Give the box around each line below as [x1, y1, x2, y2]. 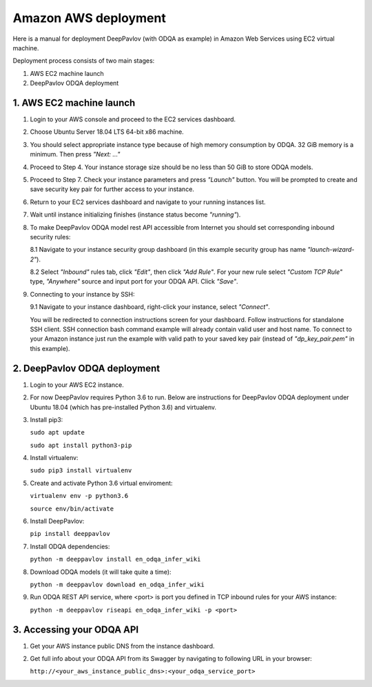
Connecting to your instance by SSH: [30, 290, 135, 298]
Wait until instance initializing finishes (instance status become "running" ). [30, 210, 241, 219]
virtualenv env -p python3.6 [30, 492, 129, 500]
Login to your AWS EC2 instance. [30, 380, 124, 389]
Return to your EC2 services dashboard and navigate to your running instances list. [30, 197, 266, 206]
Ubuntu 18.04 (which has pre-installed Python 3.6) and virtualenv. [30, 403, 217, 411]
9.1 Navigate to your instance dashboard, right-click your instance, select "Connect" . [30, 303, 270, 311]
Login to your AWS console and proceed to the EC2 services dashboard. [30, 115, 236, 123]
